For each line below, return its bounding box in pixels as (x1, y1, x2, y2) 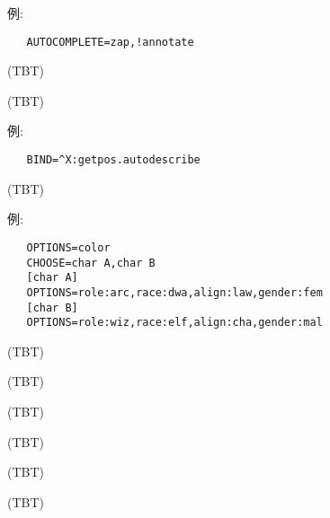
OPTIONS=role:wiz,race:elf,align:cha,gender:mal (26, 316, 323, 329)
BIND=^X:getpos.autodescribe (26, 154, 201, 167)
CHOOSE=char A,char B (26, 256, 156, 269)
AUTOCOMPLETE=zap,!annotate (26, 35, 194, 48)
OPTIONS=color (26, 241, 111, 254)
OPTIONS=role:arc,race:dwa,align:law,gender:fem (26, 285, 323, 299)
